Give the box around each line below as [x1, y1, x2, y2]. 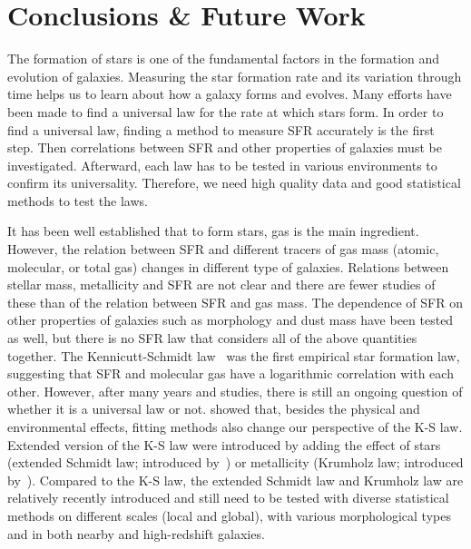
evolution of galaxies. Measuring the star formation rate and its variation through [7, 66, 462, 85]
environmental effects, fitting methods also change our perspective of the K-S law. [7, 417, 463, 436]
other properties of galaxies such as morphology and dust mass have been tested [7, 310, 454, 329]
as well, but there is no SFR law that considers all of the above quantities [7, 328, 417, 348]
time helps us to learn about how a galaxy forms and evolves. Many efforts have [7, 84, 452, 103]
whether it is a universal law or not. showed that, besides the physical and [7, 399, 420, 418]
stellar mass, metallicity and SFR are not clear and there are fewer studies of [7, 275, 436, 294]
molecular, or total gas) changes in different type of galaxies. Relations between [7, 257, 449, 276]
